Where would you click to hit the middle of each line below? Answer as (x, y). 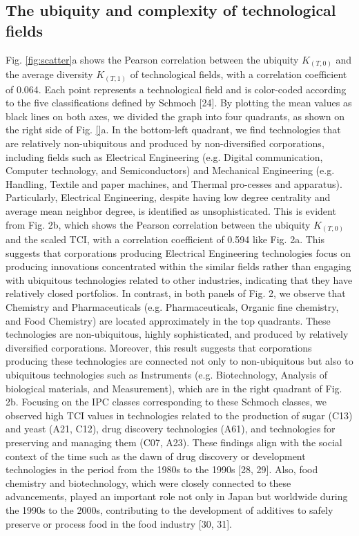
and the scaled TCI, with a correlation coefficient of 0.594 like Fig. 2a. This (165, 239)
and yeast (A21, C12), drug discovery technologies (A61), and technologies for (171, 429)
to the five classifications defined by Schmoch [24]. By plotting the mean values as (179, 103)
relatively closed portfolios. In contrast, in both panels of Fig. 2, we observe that (176, 293)
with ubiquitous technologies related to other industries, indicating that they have (179, 279)
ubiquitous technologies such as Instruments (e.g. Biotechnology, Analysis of (166, 375)
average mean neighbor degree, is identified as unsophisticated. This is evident (171, 210)
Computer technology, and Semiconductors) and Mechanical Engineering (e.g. (170, 170)
